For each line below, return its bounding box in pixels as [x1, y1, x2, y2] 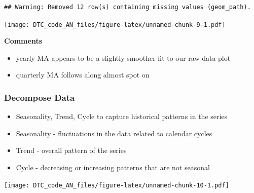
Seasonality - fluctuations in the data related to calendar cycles [16, 128, 212, 138]
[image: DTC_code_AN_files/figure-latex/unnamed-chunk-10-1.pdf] [4, 181, 229, 189]
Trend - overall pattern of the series [16, 145, 127, 156]
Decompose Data [4, 91, 75, 103]
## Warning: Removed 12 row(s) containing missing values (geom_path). [4, 4, 251, 11]
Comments [4, 35, 42, 46]
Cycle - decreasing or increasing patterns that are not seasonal [16, 162, 210, 173]
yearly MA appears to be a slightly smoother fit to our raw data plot [16, 52, 231, 63]
